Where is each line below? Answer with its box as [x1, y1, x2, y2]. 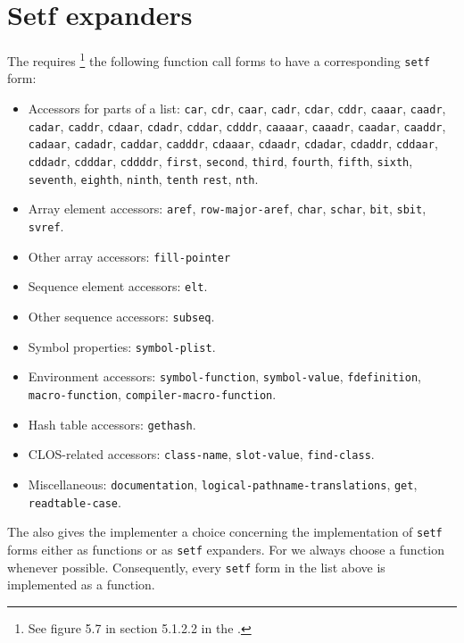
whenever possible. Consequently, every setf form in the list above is [7, 557, 385, 576]
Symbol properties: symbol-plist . [28, 337, 216, 355]
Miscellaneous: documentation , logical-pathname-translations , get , [28, 474, 418, 493]
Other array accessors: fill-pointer [28, 246, 231, 265]
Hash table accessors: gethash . [28, 414, 196, 433]
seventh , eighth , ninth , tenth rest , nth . [28, 169, 259, 188]
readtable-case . [28, 492, 121, 511]
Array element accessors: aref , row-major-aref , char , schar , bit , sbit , [28, 199, 427, 218]
